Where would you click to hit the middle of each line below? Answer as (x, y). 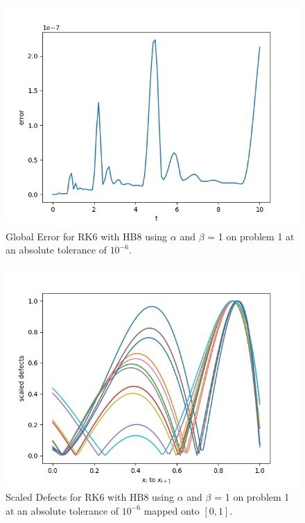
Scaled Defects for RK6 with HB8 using (90, 497)
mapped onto (172, 510)
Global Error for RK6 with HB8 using (87, 236)
